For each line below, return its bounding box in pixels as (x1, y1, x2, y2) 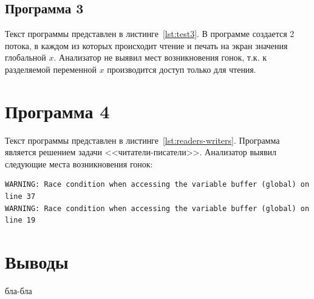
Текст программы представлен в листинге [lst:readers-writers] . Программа (5, 133, 280, 146)
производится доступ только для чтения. (107, 62, 256, 75)
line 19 (5, 216, 36, 225)
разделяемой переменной (5, 62, 97, 75)
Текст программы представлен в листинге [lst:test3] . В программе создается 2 (5, 27, 295, 40)
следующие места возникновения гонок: (5, 157, 153, 170)
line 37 (5, 192, 36, 201)
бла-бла (5, 284, 32, 297)
